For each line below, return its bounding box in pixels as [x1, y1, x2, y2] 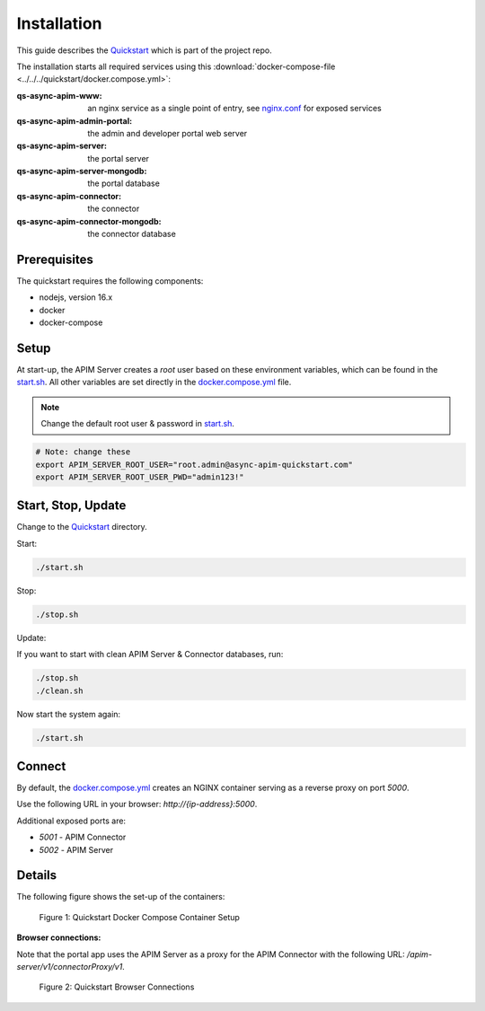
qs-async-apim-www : [16, 90, 102, 101]
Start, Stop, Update [16, 498, 127, 514]
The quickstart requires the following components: [16, 275, 204, 286]
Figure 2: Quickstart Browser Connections [39, 981, 195, 992]
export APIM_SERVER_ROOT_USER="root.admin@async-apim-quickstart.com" [35, 459, 354, 470]
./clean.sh [35, 685, 84, 696]
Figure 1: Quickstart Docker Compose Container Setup [39, 911, 240, 922]
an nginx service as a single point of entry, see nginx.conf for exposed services [87, 103, 382, 114]
